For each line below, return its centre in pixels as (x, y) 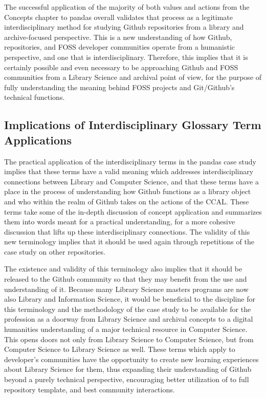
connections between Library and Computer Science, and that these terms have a (131, 181)
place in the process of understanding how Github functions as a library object (128, 191)
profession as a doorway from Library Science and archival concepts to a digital (129, 319)
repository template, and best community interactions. (90, 389)
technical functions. (35, 97)
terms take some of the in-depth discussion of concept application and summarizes (133, 211)
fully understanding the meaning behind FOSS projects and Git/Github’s (119, 87)
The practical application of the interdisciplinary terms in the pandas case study (130, 161)
